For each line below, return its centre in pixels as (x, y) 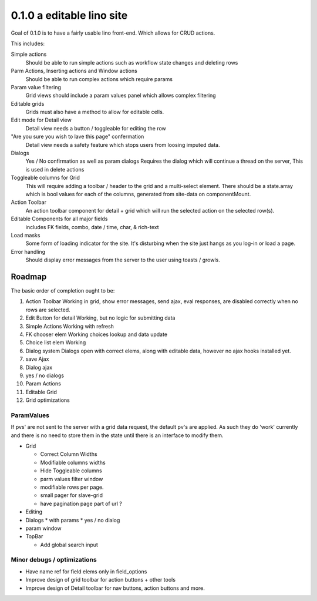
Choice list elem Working (56, 343)
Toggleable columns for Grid (45, 178)
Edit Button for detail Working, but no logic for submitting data (100, 318)
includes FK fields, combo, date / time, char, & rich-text (92, 227)
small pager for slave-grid (71, 495)
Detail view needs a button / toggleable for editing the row (96, 128)
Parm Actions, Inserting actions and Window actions (74, 71)
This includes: (28, 43)
